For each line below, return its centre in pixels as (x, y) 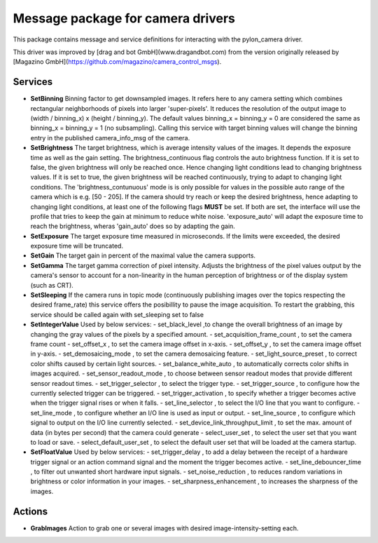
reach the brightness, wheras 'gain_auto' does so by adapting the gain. (133, 226)
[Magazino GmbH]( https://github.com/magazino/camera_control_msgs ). (117, 62)
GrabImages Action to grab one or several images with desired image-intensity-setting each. (164, 528)
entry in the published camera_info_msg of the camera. (110, 138)
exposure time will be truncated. (77, 246)
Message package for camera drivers (124, 18)
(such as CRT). (52, 285)
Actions (30, 511)
